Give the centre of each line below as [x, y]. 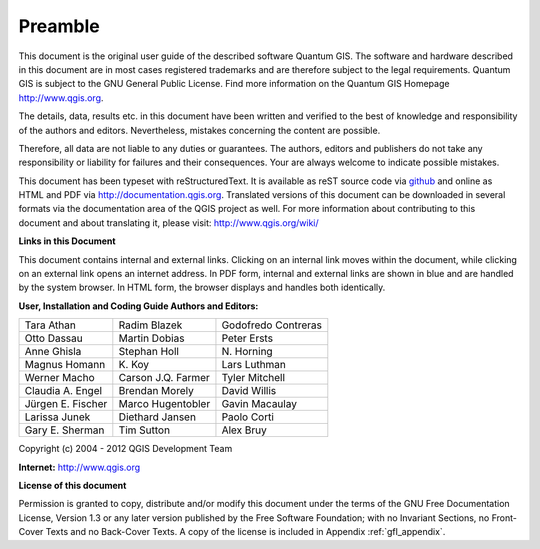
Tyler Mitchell [253, 378]
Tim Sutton [144, 430]
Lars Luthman [254, 365]
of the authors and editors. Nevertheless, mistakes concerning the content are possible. [199, 130]
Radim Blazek [150, 325]
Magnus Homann [65, 365]
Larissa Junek [57, 417]
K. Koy [134, 365]
